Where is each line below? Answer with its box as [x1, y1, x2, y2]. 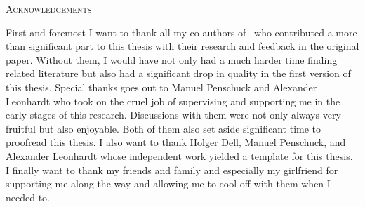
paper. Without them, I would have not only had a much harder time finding [6, 52, 338, 67]
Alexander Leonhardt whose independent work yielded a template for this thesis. [6, 148, 353, 163]
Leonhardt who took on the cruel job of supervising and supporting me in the [6, 93, 340, 108]
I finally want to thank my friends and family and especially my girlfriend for [6, 162, 338, 177]
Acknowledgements [6, 1, 92, 15]
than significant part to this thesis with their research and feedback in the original [6, 39, 359, 53]
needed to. [6, 189, 50, 204]
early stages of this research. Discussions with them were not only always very [6, 107, 341, 122]
